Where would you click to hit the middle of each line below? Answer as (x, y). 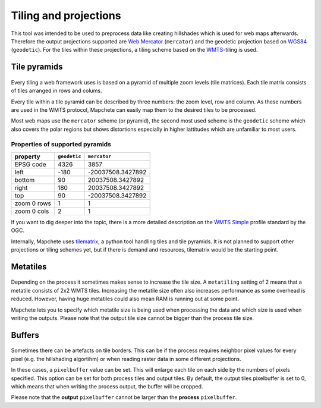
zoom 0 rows (33, 203)
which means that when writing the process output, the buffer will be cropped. (107, 386)
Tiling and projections (66, 15)
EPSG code (31, 164)
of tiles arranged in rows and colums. (56, 91)
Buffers (25, 335)
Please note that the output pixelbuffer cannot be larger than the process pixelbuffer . (124, 397)
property (28, 156)
